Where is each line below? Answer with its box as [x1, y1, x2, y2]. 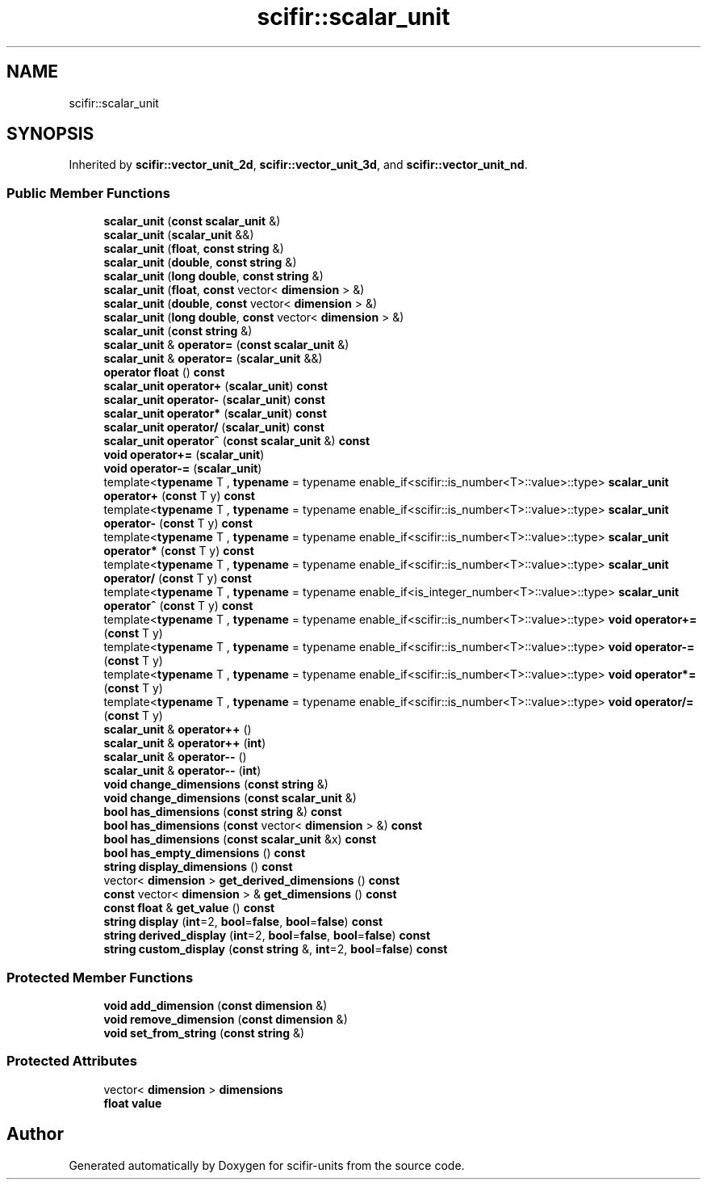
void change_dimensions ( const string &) [103, 777, 328, 792]
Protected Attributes [6, 1053, 137, 1070]
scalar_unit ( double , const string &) [103, 255, 297, 270]
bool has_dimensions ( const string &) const [103, 805, 342, 819]
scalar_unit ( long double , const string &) [103, 269, 324, 284]
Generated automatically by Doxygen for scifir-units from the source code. [69, 1158, 465, 1172]
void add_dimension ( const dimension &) [103, 998, 328, 1012]
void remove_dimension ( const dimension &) [103, 1011, 348, 1026]
